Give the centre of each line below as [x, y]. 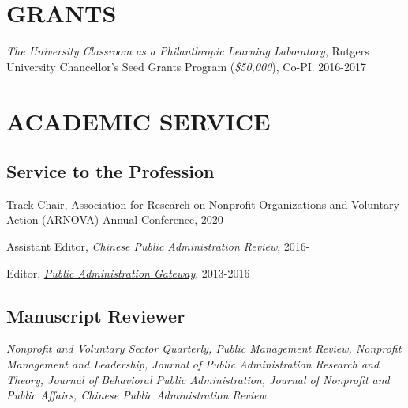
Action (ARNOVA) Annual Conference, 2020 [115, 219]
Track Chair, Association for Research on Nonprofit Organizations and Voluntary [203, 204]
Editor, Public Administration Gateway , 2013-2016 [128, 272]
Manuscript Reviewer [96, 315]
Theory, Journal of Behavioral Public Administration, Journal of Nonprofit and [198, 379]
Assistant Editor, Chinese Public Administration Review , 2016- [158, 246]
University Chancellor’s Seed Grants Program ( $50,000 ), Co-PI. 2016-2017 [186, 66]
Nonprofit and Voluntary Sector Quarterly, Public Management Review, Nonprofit [204, 348]
